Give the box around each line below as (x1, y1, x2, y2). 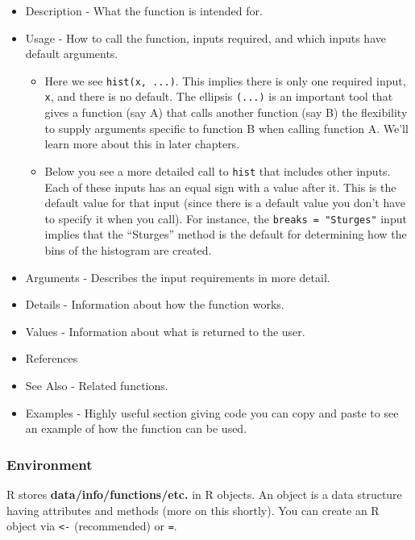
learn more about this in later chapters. (44, 135, 240, 152)
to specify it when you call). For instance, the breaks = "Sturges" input (44, 210, 407, 226)
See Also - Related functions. (25, 376, 168, 393)
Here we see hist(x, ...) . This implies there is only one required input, (44, 72, 406, 89)
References (25, 350, 78, 367)
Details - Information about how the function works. (25, 296, 284, 313)
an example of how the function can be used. (25, 420, 247, 437)
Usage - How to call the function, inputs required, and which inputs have (25, 29, 386, 46)
